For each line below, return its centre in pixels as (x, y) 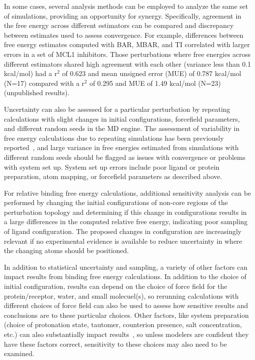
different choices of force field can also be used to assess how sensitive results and (126, 305)
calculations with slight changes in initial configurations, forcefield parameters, (122, 118)
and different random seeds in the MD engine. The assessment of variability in (122, 128)
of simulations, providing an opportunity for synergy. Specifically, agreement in (123, 15)
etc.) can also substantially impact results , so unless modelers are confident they (127, 334)
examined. (19, 353)
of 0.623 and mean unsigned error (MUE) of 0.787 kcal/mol (152, 73)
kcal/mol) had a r (31, 73)
